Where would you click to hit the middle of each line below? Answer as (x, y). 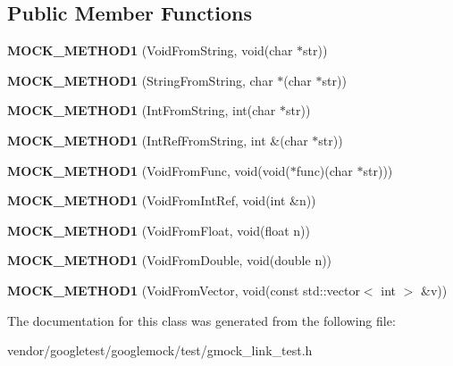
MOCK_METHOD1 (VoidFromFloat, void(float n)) (159, 230)
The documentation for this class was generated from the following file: (201, 320)
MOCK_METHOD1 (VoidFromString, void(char (150, 50)
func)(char (324, 170)
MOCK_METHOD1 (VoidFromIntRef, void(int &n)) (162, 200)
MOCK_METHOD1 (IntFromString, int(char (142, 110)
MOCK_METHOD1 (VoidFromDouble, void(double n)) (170, 260)
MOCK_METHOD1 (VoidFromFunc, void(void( (149, 170)
